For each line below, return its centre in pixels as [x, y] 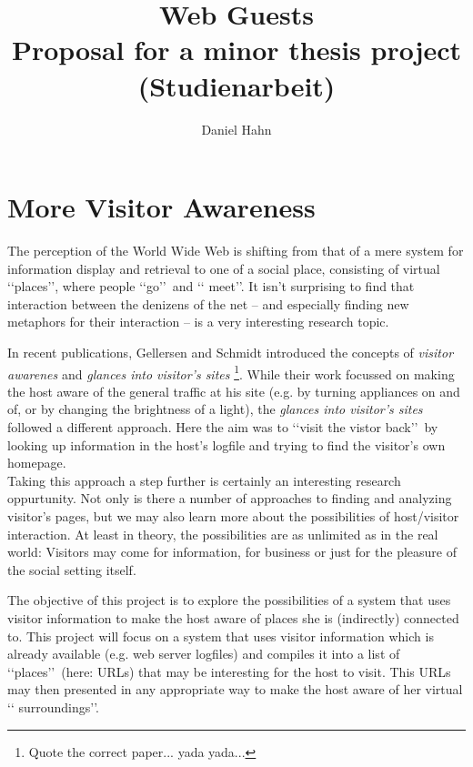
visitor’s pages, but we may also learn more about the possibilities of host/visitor [233, 516]
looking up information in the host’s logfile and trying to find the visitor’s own [226, 444]
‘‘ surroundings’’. [53, 706]
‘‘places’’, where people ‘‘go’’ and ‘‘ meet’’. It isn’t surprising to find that [211, 286]
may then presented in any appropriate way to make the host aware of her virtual [235, 689]
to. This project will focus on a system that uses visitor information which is [221, 636]
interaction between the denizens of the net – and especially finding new [208, 303]
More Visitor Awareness [161, 207]
